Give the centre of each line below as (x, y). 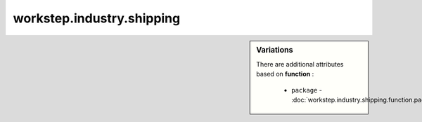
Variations (275, 50)
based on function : (285, 74)
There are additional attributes (300, 64)
